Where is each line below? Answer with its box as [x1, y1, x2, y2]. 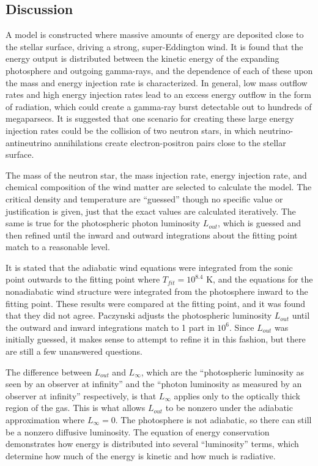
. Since [229, 320, 254, 333]
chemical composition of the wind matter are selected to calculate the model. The [6, 180, 312, 193]
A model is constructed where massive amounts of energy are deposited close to [6, 28, 304, 41]
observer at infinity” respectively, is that [6, 389, 157, 402]
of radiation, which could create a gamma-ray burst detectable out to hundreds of [6, 100, 312, 113]
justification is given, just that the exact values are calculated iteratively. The [6, 204, 296, 217]
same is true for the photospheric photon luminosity [6, 216, 201, 229]
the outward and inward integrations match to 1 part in [6, 320, 215, 333]
